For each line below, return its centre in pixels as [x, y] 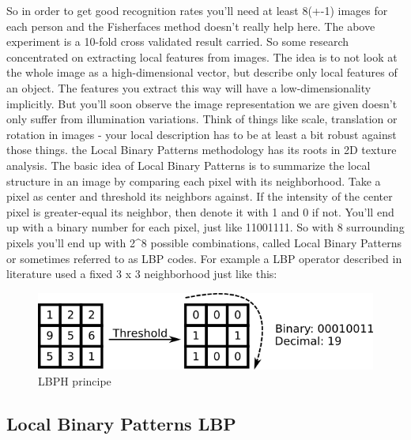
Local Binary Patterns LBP [121, 423]
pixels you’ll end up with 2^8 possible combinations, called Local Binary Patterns [204, 242]
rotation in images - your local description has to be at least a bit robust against [202, 134]
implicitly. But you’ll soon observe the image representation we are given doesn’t [202, 103]
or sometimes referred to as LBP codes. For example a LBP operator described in [204, 258]
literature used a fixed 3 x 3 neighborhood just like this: [142, 274]
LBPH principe [75, 380]
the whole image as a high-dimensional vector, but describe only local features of [202, 72]
